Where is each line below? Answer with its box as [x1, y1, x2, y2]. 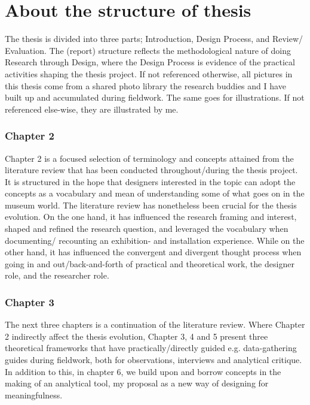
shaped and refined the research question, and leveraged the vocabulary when [5, 222, 288, 235]
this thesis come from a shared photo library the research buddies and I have [5, 79, 286, 92]
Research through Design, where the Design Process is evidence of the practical [5, 56, 295, 68]
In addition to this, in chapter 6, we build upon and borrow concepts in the [5, 365, 281, 377]
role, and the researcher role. [5, 269, 109, 282]
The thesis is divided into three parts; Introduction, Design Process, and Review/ [5, 32, 303, 45]
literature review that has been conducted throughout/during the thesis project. [5, 164, 298, 176]
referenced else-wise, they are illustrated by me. [5, 102, 179, 115]
